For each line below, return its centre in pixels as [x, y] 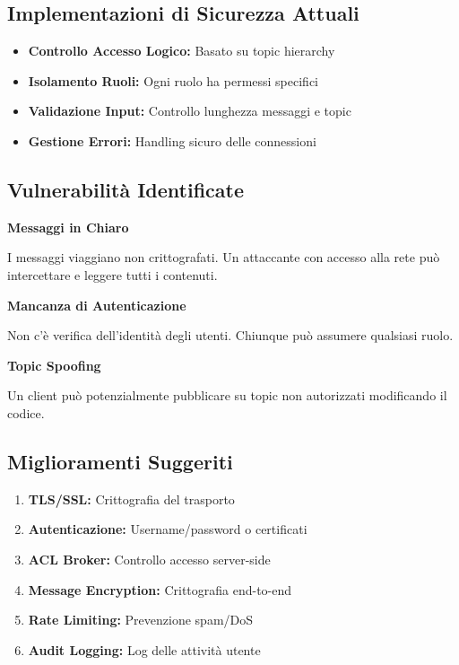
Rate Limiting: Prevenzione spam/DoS [141, 620]
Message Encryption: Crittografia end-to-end [160, 589]
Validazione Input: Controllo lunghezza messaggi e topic [190, 111]
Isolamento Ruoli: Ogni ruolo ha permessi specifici [173, 80]
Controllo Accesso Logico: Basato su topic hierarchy [182, 51]
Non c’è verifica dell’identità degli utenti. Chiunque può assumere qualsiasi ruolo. [230, 335]
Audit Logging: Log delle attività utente [144, 649]
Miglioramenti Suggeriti [120, 461]
